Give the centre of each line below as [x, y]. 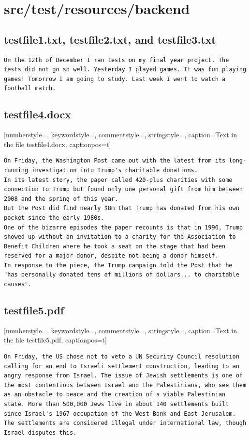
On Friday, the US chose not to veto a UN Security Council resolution [122, 357]
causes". [18, 285]
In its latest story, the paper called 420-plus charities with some [118, 180]
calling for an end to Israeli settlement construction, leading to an [122, 366]
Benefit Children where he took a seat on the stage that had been [115, 246]
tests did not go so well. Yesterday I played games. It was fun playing [125, 70]
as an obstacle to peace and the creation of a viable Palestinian [115, 395]
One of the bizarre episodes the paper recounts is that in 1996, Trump [123, 227]
